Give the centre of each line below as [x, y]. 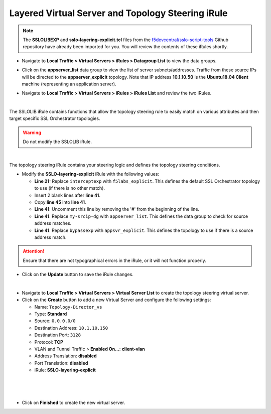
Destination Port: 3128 [58, 335]
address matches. [53, 223]
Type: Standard [51, 314]
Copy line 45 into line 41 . [60, 202]
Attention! [34, 251]
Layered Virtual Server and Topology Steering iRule [118, 13]
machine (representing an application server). [69, 84]
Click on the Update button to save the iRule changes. [78, 274]
